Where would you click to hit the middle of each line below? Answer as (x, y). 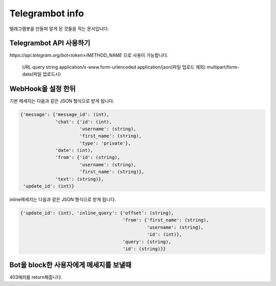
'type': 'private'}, (105, 143)
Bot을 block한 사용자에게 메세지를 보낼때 (71, 265)
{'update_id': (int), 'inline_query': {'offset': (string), (97, 213)
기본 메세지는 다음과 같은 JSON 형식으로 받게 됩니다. (62, 101)
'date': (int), (74, 150)
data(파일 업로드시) (42, 74)
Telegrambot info (47, 13)
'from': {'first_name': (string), (166, 220)
